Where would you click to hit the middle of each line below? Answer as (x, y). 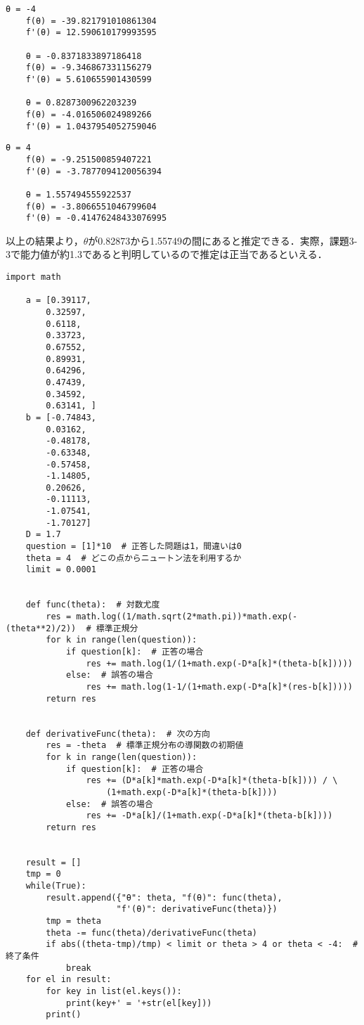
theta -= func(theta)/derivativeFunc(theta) (151, 933)
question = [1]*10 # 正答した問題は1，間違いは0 (134, 547)
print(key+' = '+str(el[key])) (139, 1003)
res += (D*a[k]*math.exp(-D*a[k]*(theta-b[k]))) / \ (212, 781)
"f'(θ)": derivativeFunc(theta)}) (197, 909)
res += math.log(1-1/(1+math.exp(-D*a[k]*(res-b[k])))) (219, 686)
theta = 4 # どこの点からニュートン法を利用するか (134, 558)
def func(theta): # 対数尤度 (93, 605)
